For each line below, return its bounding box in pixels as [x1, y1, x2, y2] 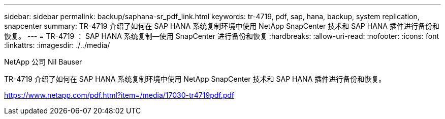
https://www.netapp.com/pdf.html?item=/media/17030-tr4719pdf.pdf [4, 91, 235, 99]
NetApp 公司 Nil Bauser [4, 57, 82, 66]
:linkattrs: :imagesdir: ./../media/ [4, 41, 110, 49]
